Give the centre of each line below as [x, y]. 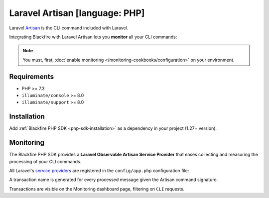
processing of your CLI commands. [45, 161]
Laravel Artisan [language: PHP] [77, 13]
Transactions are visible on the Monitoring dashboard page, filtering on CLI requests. [97, 189]
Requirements [32, 76]
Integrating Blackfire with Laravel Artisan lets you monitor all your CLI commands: [93, 37]
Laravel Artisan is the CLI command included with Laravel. [69, 28]
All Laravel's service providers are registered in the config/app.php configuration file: [99, 171]
